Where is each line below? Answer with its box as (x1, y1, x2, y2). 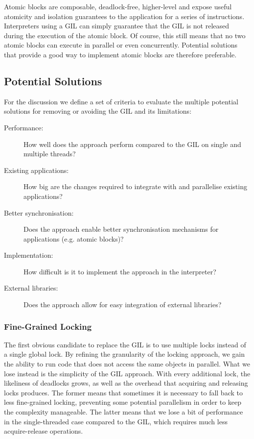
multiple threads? (23, 148, 76, 159)
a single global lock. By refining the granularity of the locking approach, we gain (4, 349, 245, 359)
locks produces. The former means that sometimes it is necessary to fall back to (4, 387, 243, 397)
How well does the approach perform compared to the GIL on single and (23, 139, 241, 149)
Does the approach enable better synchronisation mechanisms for (23, 224, 219, 234)
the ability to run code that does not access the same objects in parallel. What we (4, 359, 250, 369)
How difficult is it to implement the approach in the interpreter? (23, 266, 216, 276)
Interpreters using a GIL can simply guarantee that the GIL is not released (4, 21, 230, 31)
